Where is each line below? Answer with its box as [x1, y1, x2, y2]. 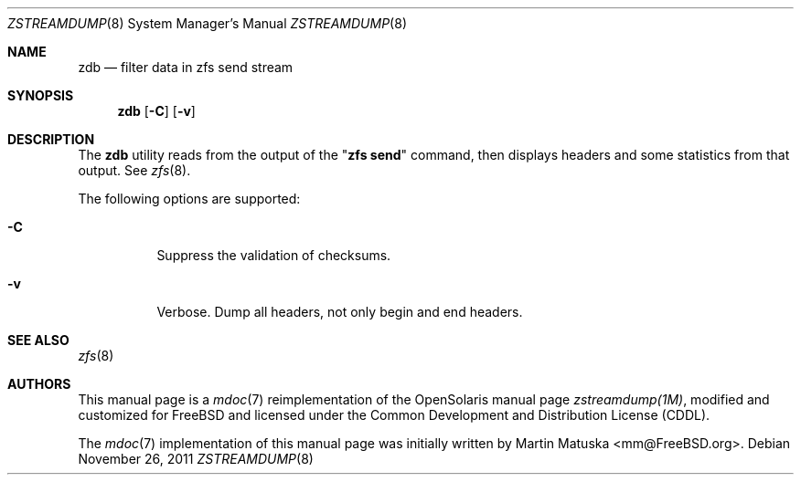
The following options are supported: [78, 191, 301, 206]
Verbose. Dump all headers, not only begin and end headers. [156, 304, 523, 320]
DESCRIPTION [7, 131, 95, 147]
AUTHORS [7, 376, 71, 392]
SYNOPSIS [7, 88, 74, 103]
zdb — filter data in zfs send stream [78, 59, 294, 75]
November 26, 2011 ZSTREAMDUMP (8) [78, 451, 314, 466]
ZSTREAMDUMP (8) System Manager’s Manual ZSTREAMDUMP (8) [7, 16, 407, 31]
